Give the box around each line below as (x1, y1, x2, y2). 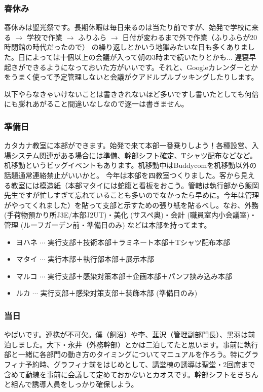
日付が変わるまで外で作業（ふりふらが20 (122, 31, 257, 42)
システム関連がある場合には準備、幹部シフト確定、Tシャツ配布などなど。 (11, 150, 257, 160)
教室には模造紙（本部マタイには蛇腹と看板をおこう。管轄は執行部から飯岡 (11, 180, 259, 190)
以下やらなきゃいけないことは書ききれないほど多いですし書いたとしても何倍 (4, 88, 259, 99)
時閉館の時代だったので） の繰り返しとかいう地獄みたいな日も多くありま (4, 42, 248, 52)
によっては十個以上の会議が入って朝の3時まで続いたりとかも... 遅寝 (25, 52, 249, 62)
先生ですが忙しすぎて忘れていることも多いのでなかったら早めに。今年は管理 (4, 190, 259, 200)
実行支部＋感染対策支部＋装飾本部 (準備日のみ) (40, 288, 198, 298)
